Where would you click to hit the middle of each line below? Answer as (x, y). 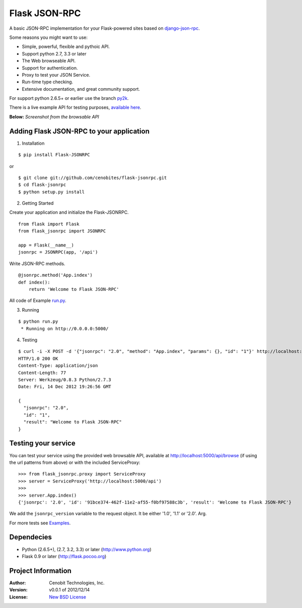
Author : (18, 583)
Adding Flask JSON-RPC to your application (79, 131)
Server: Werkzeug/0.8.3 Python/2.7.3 (65, 380)
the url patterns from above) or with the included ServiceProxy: (75, 462)
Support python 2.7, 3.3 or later (54, 53)
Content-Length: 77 (42, 373)
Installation (33, 143)
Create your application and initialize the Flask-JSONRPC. (69, 212)
